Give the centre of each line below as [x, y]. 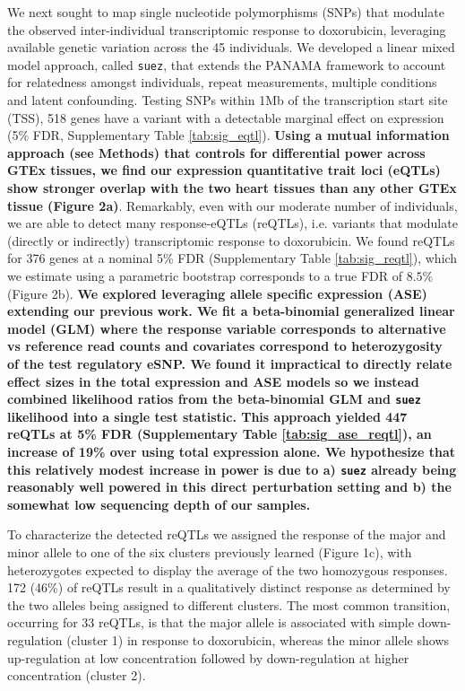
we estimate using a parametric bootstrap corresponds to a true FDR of [205, 275]
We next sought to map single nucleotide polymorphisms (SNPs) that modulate [226, 12]
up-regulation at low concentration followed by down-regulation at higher [208, 657]
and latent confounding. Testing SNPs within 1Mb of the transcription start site [228, 100]
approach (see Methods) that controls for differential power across [216, 152]
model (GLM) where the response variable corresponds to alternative [227, 328]
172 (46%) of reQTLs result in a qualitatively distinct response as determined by [229, 587]
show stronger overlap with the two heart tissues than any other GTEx [232, 188]
